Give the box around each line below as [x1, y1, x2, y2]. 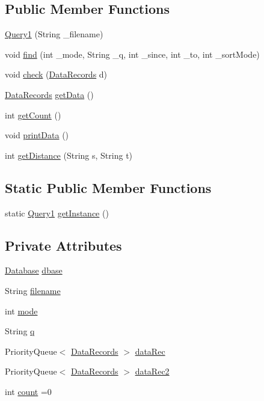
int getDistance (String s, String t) [5, 148, 133, 161]
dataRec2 [135, 365, 170, 378]
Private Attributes [5, 236, 122, 254]
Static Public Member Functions [5, 178, 212, 197]
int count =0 [5, 385, 52, 397]
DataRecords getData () [5, 88, 94, 100]
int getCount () [5, 108, 61, 121]
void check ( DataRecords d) [5, 68, 108, 81]
